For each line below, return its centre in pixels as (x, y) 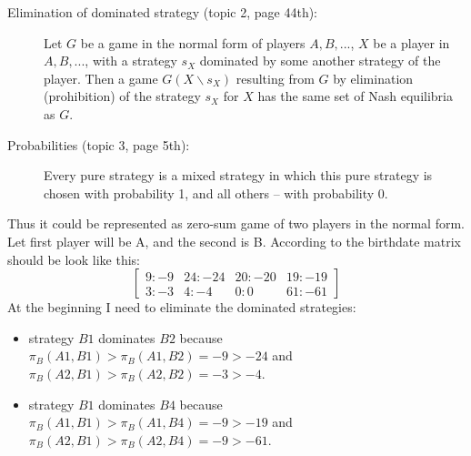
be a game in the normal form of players (193, 42)
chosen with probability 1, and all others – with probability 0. (216, 193)
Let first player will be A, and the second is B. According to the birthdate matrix (234, 241)
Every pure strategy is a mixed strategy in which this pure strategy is (238, 175)
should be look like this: (74, 259)
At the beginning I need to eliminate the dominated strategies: (182, 307)
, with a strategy (131, 61)
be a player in (411, 42)
